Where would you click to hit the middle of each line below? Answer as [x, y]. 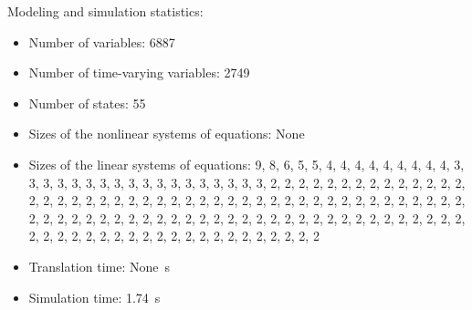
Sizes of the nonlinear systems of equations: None [167, 134]
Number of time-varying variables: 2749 [139, 72]
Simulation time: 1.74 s [94, 297]
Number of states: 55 [87, 103]
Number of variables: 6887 [102, 41]
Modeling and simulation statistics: [105, 11]
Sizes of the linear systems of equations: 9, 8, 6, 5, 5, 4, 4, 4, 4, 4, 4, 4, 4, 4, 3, [246, 164]
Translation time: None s [99, 266]
